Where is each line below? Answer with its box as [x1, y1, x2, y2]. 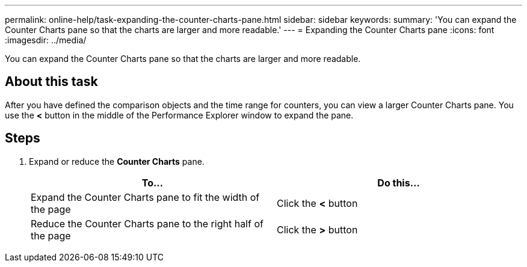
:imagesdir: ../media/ [5, 35, 87, 45]
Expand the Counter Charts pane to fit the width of [31, 191, 260, 203]
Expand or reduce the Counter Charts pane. [29, 156, 205, 167]
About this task [5, 74, 98, 90]
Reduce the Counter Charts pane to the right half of [31, 217, 263, 230]
